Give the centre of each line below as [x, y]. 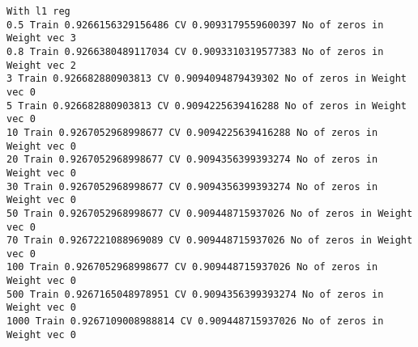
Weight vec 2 [41, 65]
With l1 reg [38, 11]
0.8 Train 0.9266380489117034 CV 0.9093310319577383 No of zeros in [195, 51]
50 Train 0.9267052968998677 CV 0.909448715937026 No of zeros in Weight [210, 213]
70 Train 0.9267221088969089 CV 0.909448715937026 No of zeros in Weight [210, 241]
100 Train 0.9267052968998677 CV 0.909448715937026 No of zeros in [192, 267]
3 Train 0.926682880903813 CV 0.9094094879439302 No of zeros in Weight [207, 79]
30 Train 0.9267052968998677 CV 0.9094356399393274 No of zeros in [192, 186]
